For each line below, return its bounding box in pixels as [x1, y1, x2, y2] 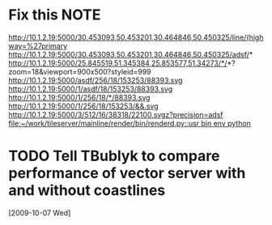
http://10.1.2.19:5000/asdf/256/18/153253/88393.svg [8, 75, 183, 85]
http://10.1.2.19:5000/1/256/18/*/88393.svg [8, 92, 151, 102]
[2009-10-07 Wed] [8, 208, 71, 218]
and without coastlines [8, 181, 166, 200]
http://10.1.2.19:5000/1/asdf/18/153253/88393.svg [8, 83, 173, 94]
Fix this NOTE [8, 6, 101, 24]
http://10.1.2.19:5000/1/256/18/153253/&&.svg [8, 101, 159, 111]
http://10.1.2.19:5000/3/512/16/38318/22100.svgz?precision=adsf [8, 109, 223, 119]
